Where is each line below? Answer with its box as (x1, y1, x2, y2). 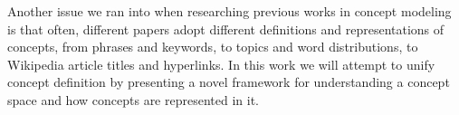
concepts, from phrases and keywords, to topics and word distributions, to (7, 37, 418, 56)
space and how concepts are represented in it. (7, 90, 259, 109)
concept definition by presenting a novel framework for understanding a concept (7, 72, 450, 91)
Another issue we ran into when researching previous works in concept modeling (7, 2, 452, 20)
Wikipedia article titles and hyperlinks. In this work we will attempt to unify (7, 54, 435, 73)
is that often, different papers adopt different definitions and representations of (7, 19, 445, 38)
